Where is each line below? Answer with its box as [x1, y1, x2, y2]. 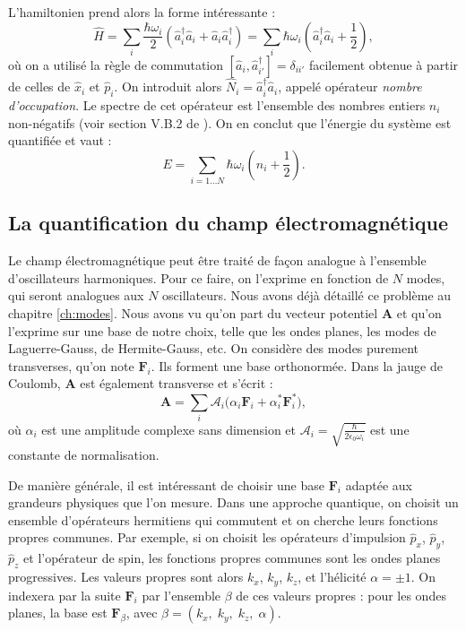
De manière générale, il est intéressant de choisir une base [8, 475, 325, 494]
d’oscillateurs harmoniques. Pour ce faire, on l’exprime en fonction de [8, 268, 389, 287]
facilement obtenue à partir [308, 55, 459, 73]
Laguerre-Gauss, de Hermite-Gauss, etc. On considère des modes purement [8, 339, 419, 358]
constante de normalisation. [8, 445, 160, 464]
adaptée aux [345, 475, 412, 494]
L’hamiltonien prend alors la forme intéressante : [8, 3, 276, 21]
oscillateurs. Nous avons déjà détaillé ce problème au [162, 286, 452, 305]
